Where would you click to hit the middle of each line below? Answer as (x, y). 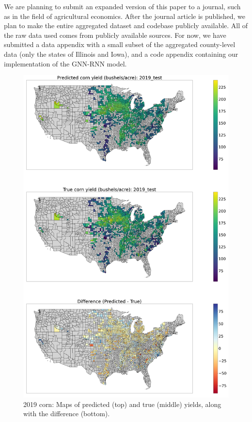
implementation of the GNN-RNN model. (65, 63)
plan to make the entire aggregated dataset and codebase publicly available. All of (126, 25)
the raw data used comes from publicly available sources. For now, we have (115, 35)
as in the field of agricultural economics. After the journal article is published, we (125, 16)
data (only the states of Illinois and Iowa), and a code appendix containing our (121, 54)
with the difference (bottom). (67, 414)
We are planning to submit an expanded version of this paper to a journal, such (122, 6)
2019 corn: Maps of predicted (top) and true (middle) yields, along (122, 404)
